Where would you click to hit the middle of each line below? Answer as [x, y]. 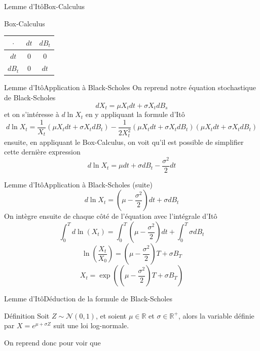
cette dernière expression [42, 152]
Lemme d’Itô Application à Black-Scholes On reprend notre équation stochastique [130, 87]
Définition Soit [27, 315]
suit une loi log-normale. [91, 325]
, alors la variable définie [216, 315]
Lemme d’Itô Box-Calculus [45, 6]
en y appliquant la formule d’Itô [135, 114]
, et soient [111, 315]
